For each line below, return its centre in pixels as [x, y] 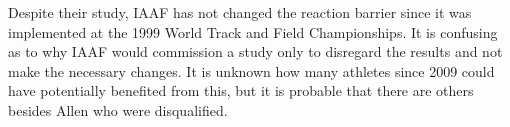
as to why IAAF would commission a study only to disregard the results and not [255, 51]
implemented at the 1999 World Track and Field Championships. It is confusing [253, 31]
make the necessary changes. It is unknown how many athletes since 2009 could [251, 70]
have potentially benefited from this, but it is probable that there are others [241, 90]
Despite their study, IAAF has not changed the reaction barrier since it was [240, 12]
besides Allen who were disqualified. [118, 109]
